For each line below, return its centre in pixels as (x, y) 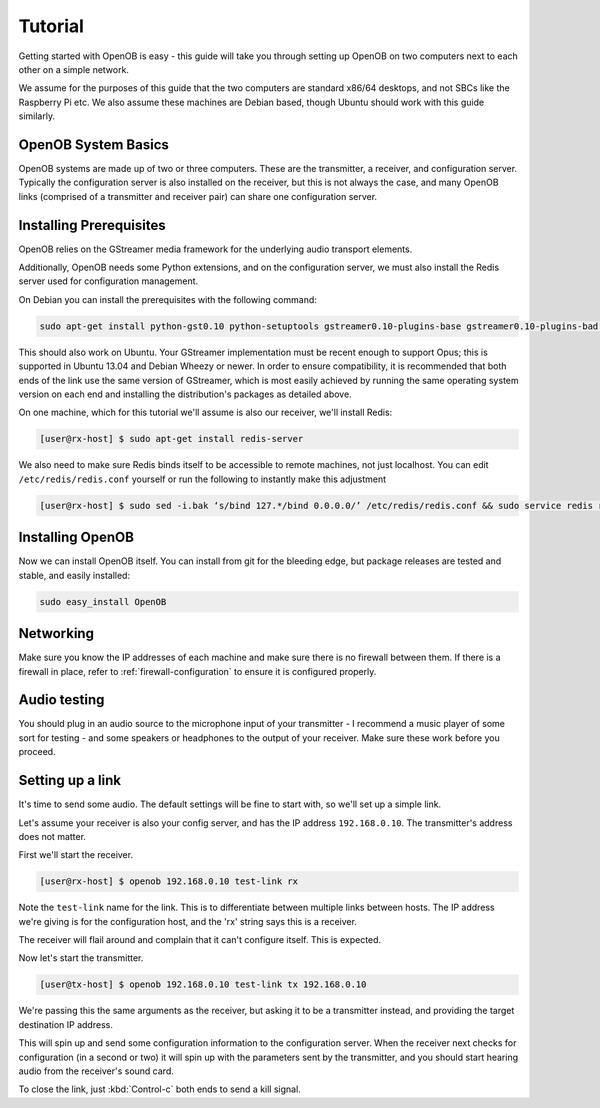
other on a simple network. (74, 69)
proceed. (37, 752)
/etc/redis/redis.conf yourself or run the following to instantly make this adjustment (202, 479)
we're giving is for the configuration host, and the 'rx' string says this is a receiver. (187, 921)
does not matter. (52, 836)
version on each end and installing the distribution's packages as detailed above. (185, 394)
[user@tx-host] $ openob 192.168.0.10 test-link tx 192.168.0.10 (203, 984)
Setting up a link (70, 780)
